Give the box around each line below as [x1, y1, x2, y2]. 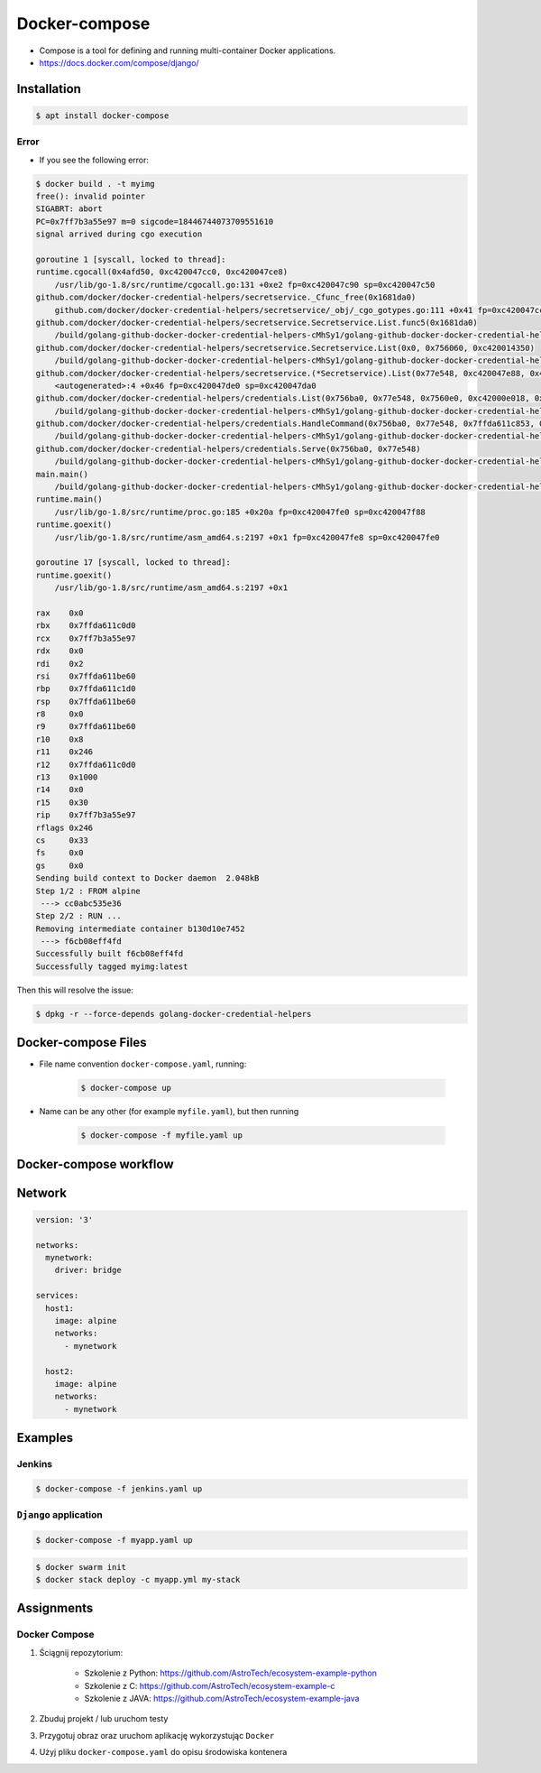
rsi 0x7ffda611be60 [35, 670, 136, 681]
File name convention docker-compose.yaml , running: [39, 1058, 247, 1069]
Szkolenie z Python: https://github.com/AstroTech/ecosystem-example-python [84, 1667, 378, 1678]
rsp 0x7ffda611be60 [35, 696, 136, 706]
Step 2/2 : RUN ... [35, 911, 122, 921]
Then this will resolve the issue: [16, 984, 134, 995]
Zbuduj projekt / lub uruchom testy [39, 1713, 169, 1724]
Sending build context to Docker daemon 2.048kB [35, 873, 260, 883]
